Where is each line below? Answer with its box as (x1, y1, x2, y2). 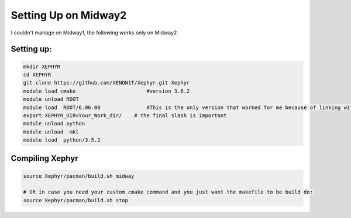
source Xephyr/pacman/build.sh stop (23, 197, 129, 203)
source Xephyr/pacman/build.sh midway (23, 173, 135, 179)
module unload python (23, 120, 85, 127)
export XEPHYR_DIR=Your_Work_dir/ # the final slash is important (23, 112, 227, 119)
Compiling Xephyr (11, 153, 78, 163)
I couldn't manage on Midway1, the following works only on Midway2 (11, 29, 177, 36)
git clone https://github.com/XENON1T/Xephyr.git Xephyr (23, 79, 190, 86)
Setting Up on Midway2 (11, 9, 127, 22)
